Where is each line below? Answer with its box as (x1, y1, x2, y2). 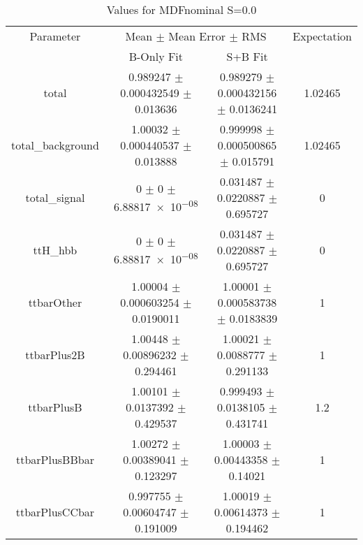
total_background (11, 137, 99, 153)
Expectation (292, 28, 352, 44)
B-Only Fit (128, 48, 184, 64)
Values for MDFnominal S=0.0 (106, 1, 257, 17)
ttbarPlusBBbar (15, 451, 94, 467)
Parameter (29, 28, 81, 44)
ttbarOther (28, 294, 82, 310)
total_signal (25, 189, 85, 205)
